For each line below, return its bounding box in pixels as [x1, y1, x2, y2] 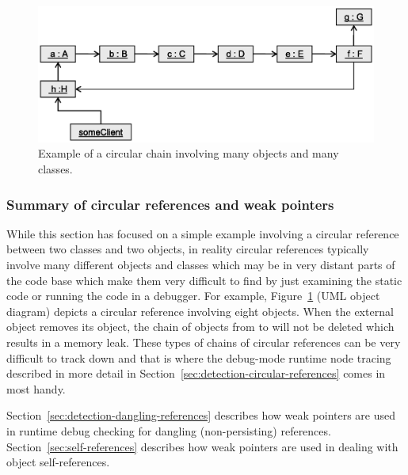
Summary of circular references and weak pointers [6, 194, 334, 214]
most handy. [6, 380, 66, 397]
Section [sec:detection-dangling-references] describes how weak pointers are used [6, 407, 396, 424]
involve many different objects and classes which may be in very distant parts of [6, 256, 395, 273]
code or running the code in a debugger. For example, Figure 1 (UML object [6, 287, 380, 304]
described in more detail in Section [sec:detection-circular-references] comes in [6, 365, 386, 382]
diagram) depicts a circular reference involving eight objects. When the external [6, 302, 394, 319]
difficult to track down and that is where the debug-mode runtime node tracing [6, 349, 391, 366]
